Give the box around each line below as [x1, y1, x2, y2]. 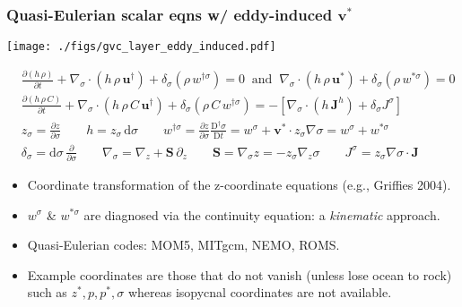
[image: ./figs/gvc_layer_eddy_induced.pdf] [6, 40, 276, 54]
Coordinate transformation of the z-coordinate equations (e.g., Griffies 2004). [27, 175, 451, 193]
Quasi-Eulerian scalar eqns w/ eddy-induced [6, 3, 333, 25]
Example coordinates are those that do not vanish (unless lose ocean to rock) [27, 265, 452, 284]
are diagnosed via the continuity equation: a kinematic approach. [83, 205, 440, 224]
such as [27, 283, 67, 302]
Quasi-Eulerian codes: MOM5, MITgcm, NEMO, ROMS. [27, 235, 340, 254]
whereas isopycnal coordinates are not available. [127, 283, 392, 302]
